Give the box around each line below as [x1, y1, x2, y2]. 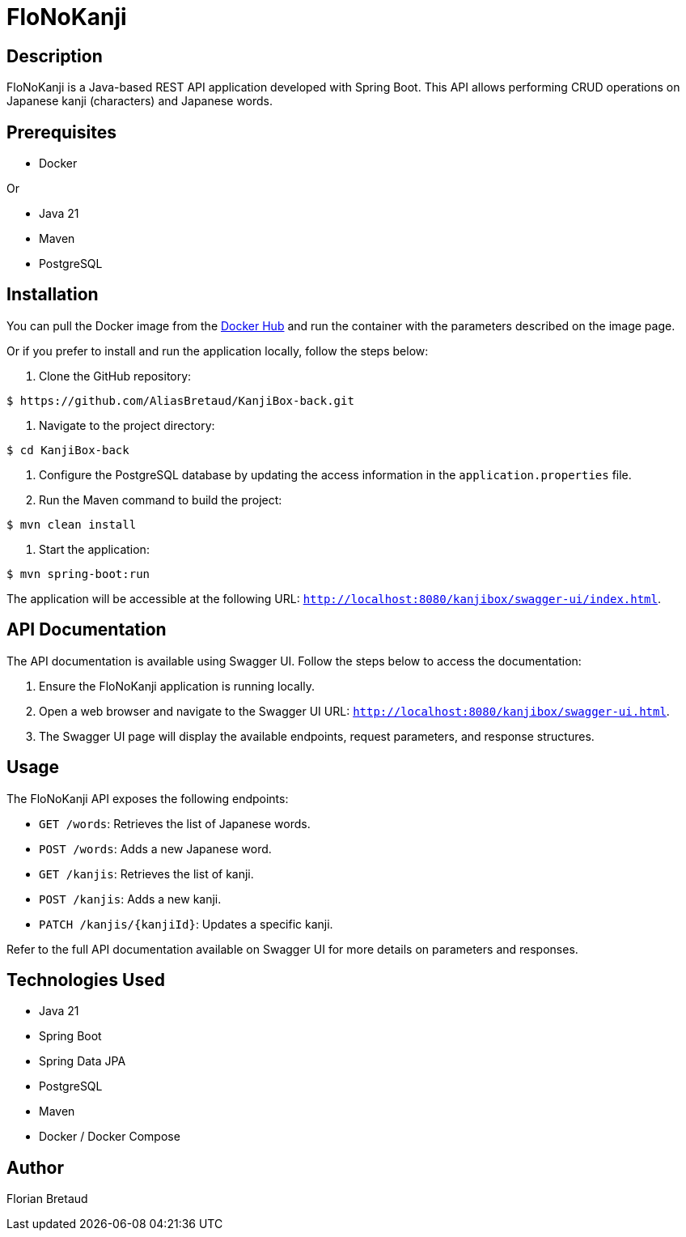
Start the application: [39, 542, 150, 556]
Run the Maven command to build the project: [39, 492, 282, 507]
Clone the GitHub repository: [39, 368, 192, 383]
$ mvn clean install [6, 517, 137, 531]
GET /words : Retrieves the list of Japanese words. [39, 816, 311, 831]
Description [6, 45, 103, 66]
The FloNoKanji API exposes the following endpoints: [6, 791, 289, 806]
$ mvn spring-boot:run [6, 567, 150, 580]
